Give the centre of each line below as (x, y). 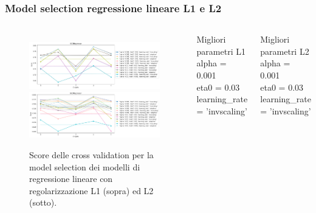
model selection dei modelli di (85, 166)
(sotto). (43, 202)
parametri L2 (285, 51)
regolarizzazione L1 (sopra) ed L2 (91, 190)
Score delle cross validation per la (91, 154)
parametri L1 (221, 51)
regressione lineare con (71, 179)
